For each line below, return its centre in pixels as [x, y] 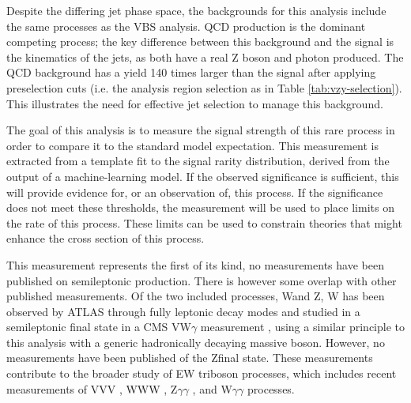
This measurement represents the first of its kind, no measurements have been [195, 264]
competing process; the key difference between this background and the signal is [200, 41]
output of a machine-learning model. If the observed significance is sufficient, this [203, 176]
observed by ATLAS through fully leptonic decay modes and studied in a [183, 311]
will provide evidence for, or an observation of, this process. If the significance [195, 192]
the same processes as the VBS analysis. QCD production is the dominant [186, 26]
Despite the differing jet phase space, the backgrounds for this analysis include [196, 10]
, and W [212, 388]
